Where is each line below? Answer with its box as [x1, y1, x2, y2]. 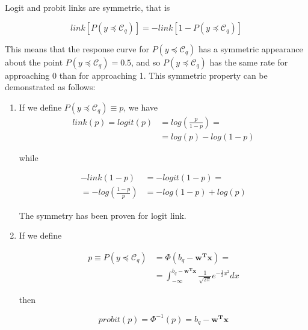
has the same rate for [209, 55, 288, 68]
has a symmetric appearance [199, 42, 303, 55]
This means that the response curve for [5, 42, 149, 55]
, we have [123, 100, 158, 113]
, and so [131, 55, 161, 68]
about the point [5, 55, 63, 68]
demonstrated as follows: [5, 81, 96, 93]
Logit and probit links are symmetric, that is [5, 1, 170, 13]
